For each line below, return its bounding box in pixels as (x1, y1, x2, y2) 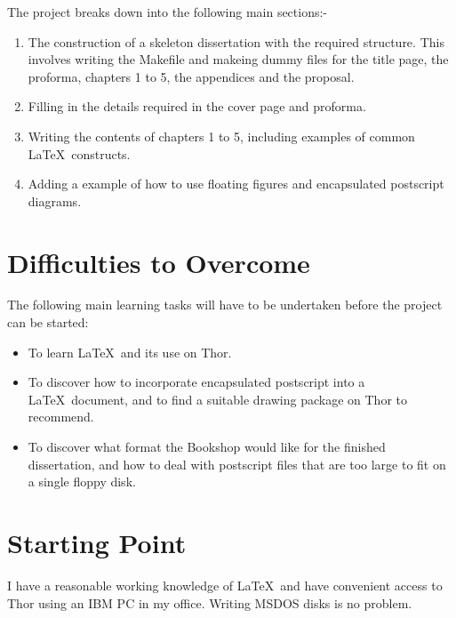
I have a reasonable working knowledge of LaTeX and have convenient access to (7, 575, 443, 594)
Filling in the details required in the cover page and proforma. (28, 97, 366, 116)
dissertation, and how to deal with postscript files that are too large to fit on (28, 454, 446, 473)
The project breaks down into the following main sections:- (7, 3, 328, 20)
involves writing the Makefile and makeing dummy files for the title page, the (28, 50, 449, 68)
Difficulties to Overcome (7, 244, 310, 280)
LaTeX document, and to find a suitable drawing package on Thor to (28, 389, 407, 408)
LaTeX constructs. (28, 144, 131, 163)
